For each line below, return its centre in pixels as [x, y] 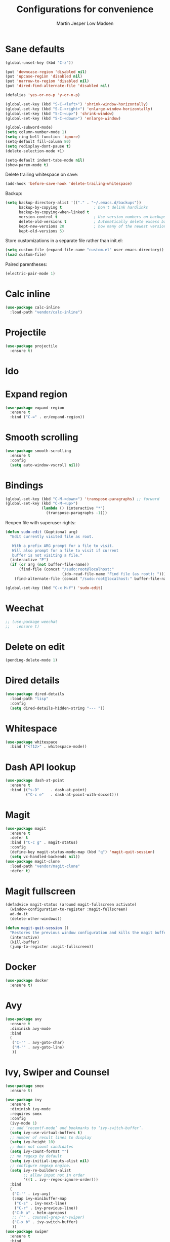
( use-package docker [27, 981]
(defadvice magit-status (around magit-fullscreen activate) [71, 905]
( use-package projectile [31, 346]
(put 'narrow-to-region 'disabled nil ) [47, 81]
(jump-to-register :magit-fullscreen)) [52, 947]
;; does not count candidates [41, 1147]
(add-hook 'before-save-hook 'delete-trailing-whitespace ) [69, 184]
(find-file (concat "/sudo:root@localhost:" [66, 569]
